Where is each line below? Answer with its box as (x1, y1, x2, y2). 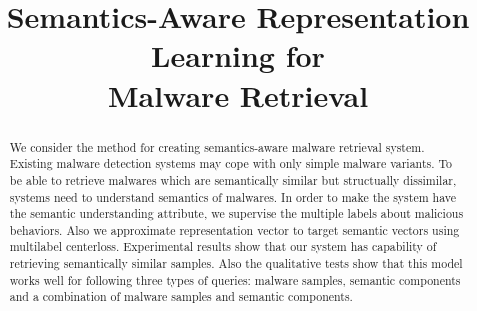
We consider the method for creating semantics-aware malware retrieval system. (9, 138, 425, 155)
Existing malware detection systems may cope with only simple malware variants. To (9, 155, 453, 172)
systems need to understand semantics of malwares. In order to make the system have (9, 188, 457, 205)
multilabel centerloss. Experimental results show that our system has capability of (9, 238, 437, 255)
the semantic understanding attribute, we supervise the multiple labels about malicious (9, 205, 464, 222)
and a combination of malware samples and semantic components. (9, 288, 353, 305)
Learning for (151, 35, 325, 76)
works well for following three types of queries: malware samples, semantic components (9, 271, 461, 288)
